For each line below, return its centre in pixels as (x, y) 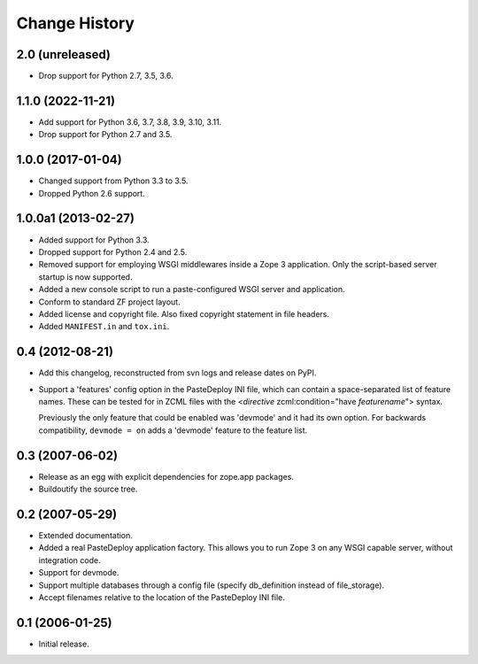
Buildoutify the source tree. (88, 489)
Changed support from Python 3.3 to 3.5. (113, 181)
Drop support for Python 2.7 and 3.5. (105, 135)
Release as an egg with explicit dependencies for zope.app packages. (166, 476)
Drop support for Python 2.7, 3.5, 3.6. (106, 76)
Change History (75, 23)
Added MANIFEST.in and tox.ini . (104, 327)
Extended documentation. (85, 535)
